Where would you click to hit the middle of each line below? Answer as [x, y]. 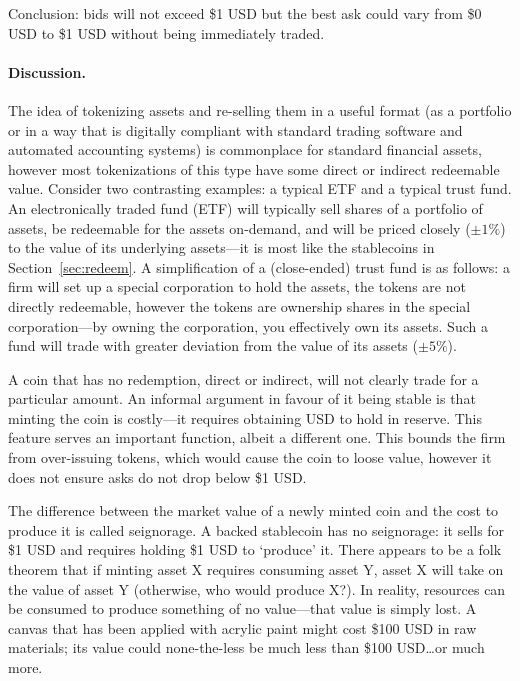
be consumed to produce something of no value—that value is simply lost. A [242, 608]
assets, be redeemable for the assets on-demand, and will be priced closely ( [239, 227]
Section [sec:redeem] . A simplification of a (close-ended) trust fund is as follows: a [259, 266]
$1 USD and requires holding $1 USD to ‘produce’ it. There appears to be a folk [255, 549]
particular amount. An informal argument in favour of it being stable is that [242, 398]
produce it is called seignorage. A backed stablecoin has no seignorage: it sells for [256, 529]
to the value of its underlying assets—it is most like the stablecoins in [221, 247]
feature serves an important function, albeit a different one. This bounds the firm [257, 437]
